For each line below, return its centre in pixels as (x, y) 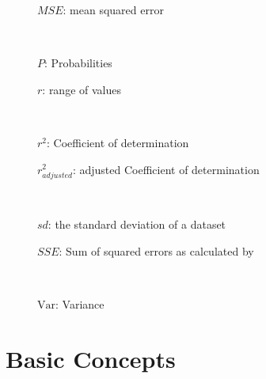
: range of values (82, 89)
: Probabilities (78, 63)
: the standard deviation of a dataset (137, 224)
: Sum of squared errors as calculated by (156, 250)
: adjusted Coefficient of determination (166, 169)
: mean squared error (113, 9)
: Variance (80, 304)
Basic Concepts (91, 358)
